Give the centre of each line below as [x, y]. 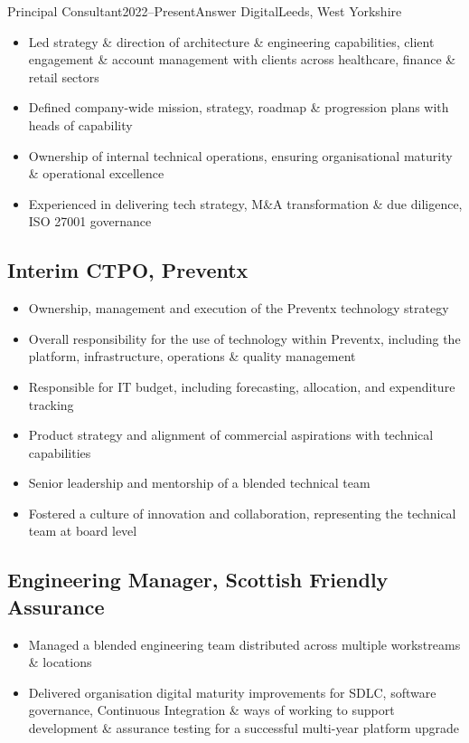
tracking [51, 404]
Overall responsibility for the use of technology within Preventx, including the [244, 338]
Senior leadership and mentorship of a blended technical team [199, 483]
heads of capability [80, 124]
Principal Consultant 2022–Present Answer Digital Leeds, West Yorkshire [205, 11]
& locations [60, 662]
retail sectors [64, 76]
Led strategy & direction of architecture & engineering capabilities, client [231, 41]
